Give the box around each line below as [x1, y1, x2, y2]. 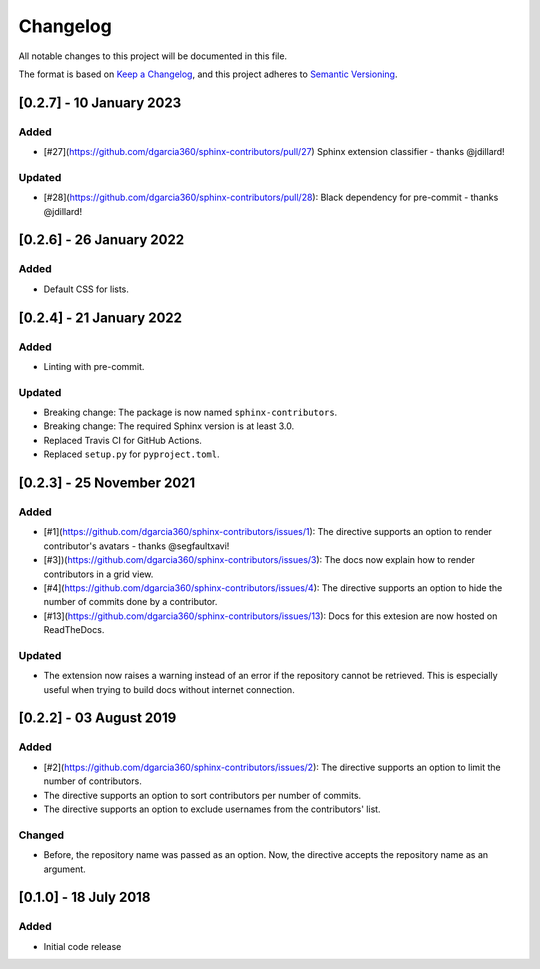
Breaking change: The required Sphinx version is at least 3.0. [43, 420, 295, 432]
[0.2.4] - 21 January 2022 [18, 309, 183, 326]
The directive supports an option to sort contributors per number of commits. [43, 789, 362, 801]
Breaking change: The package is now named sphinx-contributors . [43, 406, 338, 419]
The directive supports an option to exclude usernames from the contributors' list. [43, 803, 381, 815]
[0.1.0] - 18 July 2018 [18, 889, 151, 906]
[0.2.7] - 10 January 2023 [18, 94, 182, 111]
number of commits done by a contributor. [43, 596, 218, 608]
